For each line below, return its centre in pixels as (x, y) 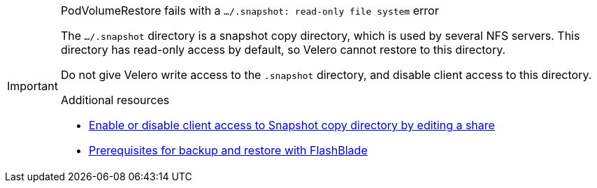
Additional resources (115, 100)
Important (33, 86)
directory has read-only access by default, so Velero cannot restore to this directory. (283, 50)
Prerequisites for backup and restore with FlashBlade (228, 150)
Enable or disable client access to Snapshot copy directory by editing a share (292, 125)
